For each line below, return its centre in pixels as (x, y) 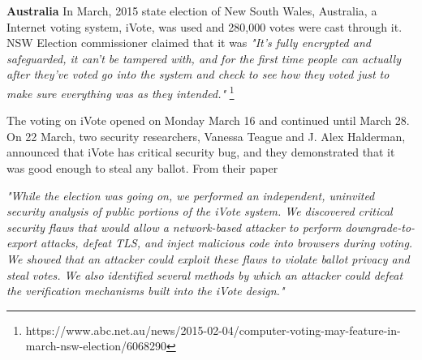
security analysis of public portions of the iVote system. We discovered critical (200, 211)
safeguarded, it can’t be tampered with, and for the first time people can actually (204, 58)
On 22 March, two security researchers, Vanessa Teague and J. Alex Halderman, (206, 136)
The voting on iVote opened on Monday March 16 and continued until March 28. (208, 120)
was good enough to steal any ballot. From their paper (142, 168)
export (22, 243)
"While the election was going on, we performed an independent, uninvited (191, 195)
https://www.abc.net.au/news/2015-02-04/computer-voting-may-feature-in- (213, 330)
